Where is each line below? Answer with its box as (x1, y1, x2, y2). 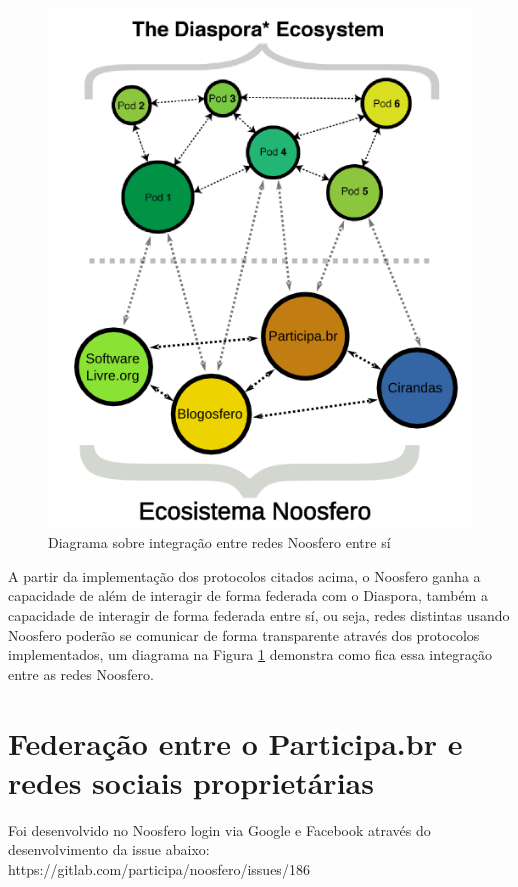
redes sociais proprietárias (8, 761, 374, 802)
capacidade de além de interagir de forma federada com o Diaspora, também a (8, 585, 488, 606)
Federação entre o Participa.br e (8, 722, 463, 763)
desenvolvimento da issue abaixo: (8, 839, 210, 860)
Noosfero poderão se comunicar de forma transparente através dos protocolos (8, 624, 480, 645)
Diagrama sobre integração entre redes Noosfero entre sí (48, 532, 391, 553)
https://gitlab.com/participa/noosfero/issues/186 (8, 858, 310, 879)
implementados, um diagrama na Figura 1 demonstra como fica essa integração (8, 644, 493, 665)
